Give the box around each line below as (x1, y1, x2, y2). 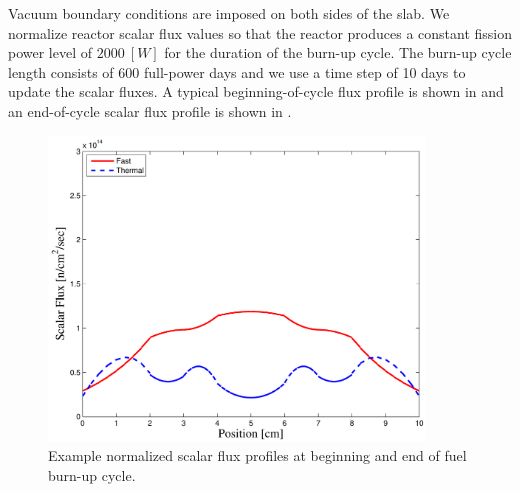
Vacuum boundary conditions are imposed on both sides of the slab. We (8, 3, 450, 23)
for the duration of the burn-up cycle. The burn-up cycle (164, 42, 512, 63)
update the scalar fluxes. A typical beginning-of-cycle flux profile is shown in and (8, 81, 504, 102)
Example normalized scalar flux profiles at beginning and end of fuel (48, 445, 467, 466)
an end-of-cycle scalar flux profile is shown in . (8, 100, 292, 121)
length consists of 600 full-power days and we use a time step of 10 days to (8, 61, 466, 82)
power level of (8, 42, 93, 63)
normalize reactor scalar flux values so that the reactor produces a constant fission (8, 22, 512, 43)
